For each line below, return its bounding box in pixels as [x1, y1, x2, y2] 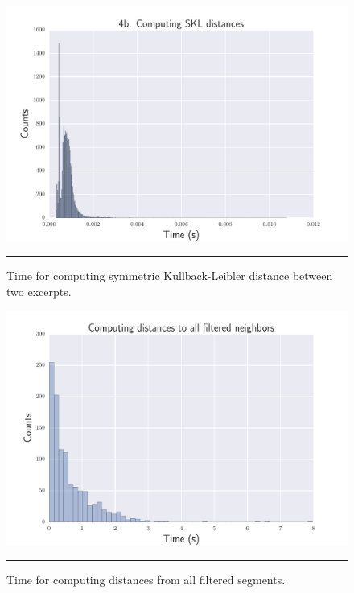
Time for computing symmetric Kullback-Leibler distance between [6, 267, 333, 284]
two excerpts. [6, 282, 72, 299]
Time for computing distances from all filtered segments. [6, 571, 286, 588]
